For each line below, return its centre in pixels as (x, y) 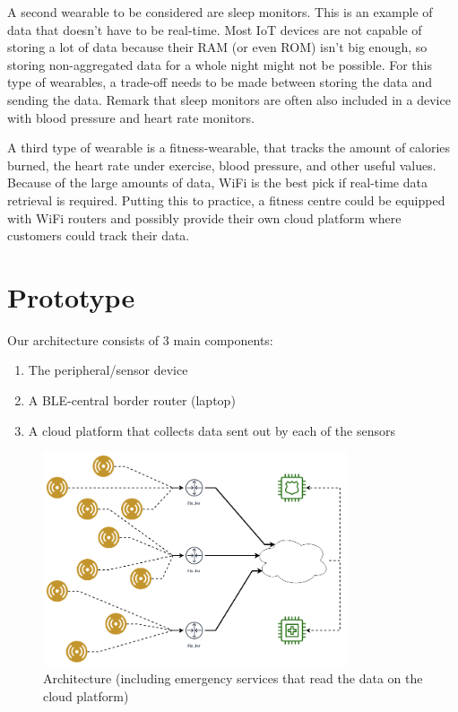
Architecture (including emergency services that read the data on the (233, 678)
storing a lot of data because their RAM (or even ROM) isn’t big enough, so (217, 47)
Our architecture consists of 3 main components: (140, 339)
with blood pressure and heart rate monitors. (131, 117)
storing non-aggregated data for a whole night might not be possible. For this (220, 64)
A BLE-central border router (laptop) (132, 400)
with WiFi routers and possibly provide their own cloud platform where (204, 217)
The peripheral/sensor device (108, 370)
